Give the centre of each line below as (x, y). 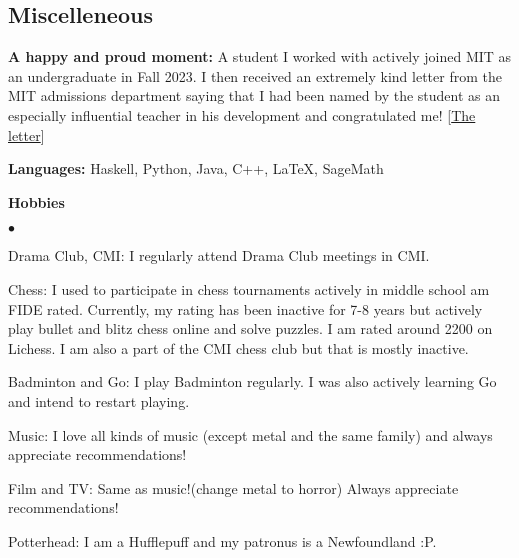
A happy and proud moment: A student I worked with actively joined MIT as (260, 56)
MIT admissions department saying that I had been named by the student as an (254, 95)
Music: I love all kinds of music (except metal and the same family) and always (250, 434)
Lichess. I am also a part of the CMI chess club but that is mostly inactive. (238, 347)
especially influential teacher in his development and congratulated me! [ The (242, 114)
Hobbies (36, 201)
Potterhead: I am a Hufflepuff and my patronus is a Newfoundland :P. (222, 540)
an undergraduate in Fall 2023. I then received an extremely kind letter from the (255, 75)
